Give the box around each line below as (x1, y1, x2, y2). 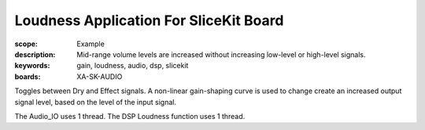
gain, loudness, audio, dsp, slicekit (76, 61, 189, 70)
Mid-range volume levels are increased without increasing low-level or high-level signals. (76, 49, 366, 59)
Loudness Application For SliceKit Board (14, 12, 284, 29)
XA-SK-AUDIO (76, 71, 123, 81)
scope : (14, 39, 39, 49)
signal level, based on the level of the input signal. (14, 97, 177, 107)
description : (14, 49, 56, 59)
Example (76, 39, 105, 49)
